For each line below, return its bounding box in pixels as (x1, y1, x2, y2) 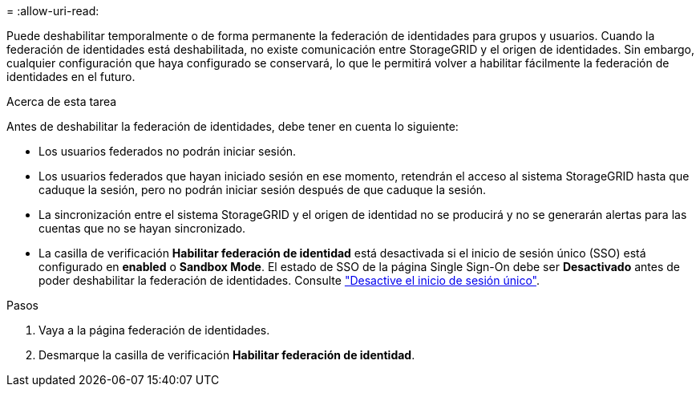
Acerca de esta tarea (6, 95, 117, 108)
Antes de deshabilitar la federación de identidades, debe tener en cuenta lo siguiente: (6, 120, 459, 133)
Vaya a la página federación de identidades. (38, 323, 270, 337)
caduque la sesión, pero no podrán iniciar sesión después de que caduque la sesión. (38, 183, 487, 196)
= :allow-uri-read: (6, 4, 99, 18)
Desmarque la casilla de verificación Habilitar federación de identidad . (38, 348, 415, 362)
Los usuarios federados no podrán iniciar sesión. (38, 144, 297, 158)
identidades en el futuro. (6, 70, 136, 83)
